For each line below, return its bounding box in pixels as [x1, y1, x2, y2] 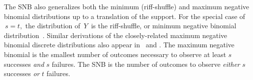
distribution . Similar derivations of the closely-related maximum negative [4, 30, 227, 40]
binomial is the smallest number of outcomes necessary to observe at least [4, 49, 226, 59]
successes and [4, 59, 44, 69]
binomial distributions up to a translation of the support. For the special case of [4, 11, 245, 21]
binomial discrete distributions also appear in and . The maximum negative [4, 40, 235, 50]
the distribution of [25, 20, 81, 31]
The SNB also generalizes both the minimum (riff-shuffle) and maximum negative [4, 1, 250, 11]
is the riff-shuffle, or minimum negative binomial [91, 20, 236, 31]
